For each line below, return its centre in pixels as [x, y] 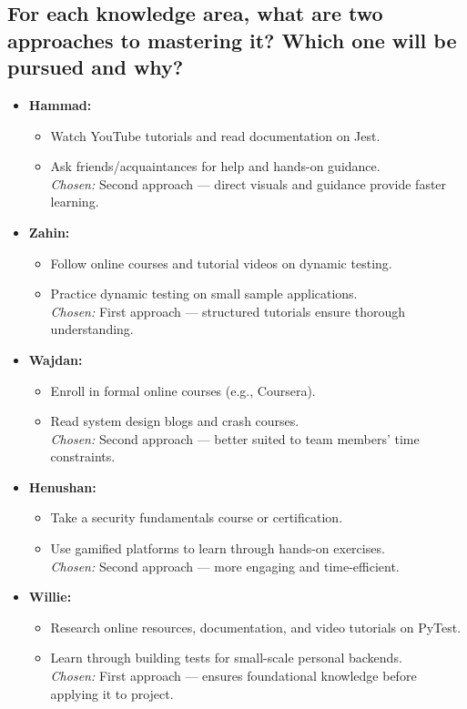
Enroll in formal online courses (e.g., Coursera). [183, 390]
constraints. [83, 456]
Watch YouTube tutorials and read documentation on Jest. [215, 135]
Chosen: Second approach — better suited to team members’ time [235, 438]
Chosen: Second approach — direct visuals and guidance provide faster [249, 183]
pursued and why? [96, 67]
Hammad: [60, 104]
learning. [75, 202]
